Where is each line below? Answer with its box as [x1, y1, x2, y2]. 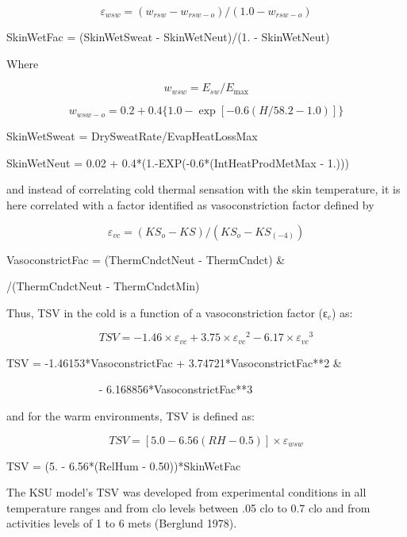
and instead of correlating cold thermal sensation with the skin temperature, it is [6, 181, 401, 198]
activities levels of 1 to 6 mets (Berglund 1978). [6, 515, 237, 531]
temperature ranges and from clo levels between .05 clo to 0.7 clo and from [6, 499, 371, 516]
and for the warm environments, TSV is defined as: [6, 408, 255, 424]
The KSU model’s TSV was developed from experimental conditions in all [6, 484, 367, 501]
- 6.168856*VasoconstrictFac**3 [98, 381, 253, 397]
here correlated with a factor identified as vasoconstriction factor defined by [6, 196, 374, 213]
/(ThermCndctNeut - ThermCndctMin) [6, 278, 200, 294]
